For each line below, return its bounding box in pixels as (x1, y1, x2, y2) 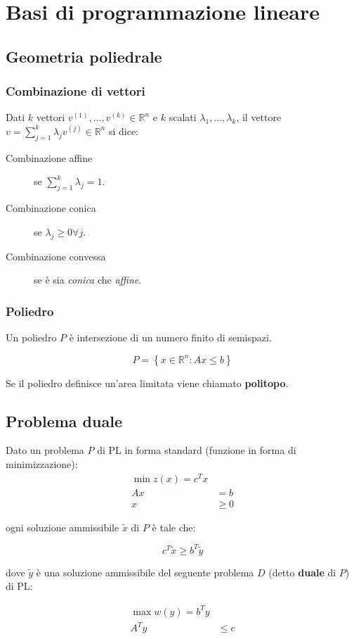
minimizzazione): (6, 456, 78, 471)
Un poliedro (6, 329, 57, 344)
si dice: (108, 123, 138, 138)
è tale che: (152, 519, 196, 534)
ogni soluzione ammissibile (6, 519, 119, 534)
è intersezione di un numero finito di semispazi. (69, 329, 272, 344)
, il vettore (236, 110, 282, 125)
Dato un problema (6, 443, 84, 457)
